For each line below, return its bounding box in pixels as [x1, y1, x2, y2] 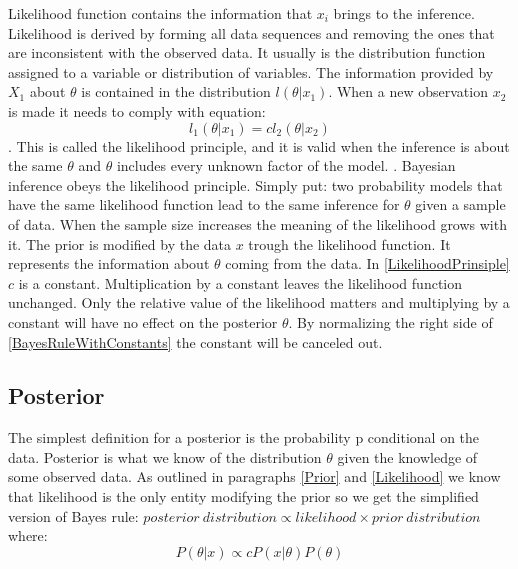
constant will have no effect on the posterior [8, 311, 278, 332]
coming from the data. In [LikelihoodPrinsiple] [225, 253, 510, 274]
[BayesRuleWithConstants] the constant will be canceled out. [8, 331, 383, 352]
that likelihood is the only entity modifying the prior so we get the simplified [8, 486, 479, 507]
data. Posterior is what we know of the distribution [8, 446, 322, 467]
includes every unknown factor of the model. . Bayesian [116, 155, 456, 176]
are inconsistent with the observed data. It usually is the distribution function [8, 42, 486, 63]
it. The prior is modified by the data [8, 233, 232, 254]
